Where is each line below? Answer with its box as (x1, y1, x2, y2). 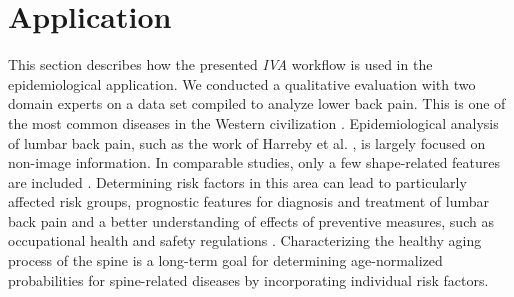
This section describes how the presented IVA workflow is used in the (8, 54, 433, 75)
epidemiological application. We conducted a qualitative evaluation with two (8, 73, 476, 94)
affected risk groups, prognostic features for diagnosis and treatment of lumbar (8, 191, 490, 212)
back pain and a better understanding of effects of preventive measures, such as (8, 210, 494, 231)
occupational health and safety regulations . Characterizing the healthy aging (8, 230, 482, 251)
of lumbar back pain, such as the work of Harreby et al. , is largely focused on (8, 132, 486, 153)
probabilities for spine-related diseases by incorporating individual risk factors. (8, 269, 489, 290)
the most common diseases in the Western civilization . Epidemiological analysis (8, 112, 499, 133)
